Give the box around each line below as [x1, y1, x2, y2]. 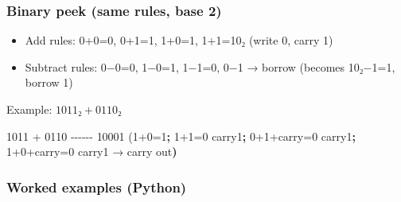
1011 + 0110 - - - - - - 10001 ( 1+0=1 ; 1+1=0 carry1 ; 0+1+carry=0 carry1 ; [6, 127, 356, 144]
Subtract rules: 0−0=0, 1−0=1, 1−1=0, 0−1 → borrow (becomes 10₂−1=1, [25, 58, 395, 75]
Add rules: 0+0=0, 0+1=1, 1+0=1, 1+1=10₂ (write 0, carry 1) [25, 32, 333, 49]
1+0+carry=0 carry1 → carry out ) [6, 143, 177, 160]
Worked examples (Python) [6, 177, 187, 196]
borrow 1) [25, 74, 73, 91]
